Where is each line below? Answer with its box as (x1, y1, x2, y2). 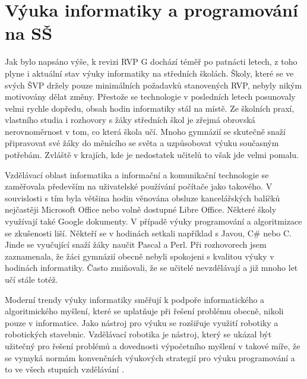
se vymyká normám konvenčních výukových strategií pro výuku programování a (5, 351, 295, 364)
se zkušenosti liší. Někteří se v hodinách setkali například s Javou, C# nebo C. (5, 226, 292, 239)
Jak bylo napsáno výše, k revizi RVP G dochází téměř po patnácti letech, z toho (5, 55, 297, 68)
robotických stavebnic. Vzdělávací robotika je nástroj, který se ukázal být (5, 328, 272, 340)
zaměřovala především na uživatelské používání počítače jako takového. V (5, 180, 273, 192)
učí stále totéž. (5, 273, 58, 285)
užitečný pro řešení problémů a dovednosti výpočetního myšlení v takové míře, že (5, 339, 300, 352)
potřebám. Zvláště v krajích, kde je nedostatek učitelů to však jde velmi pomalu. (5, 149, 299, 161)
